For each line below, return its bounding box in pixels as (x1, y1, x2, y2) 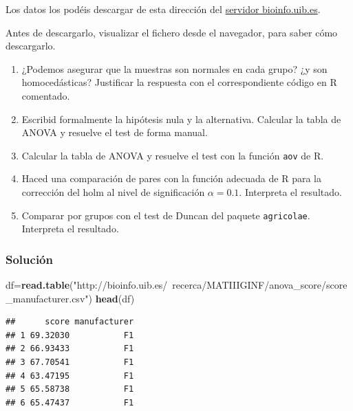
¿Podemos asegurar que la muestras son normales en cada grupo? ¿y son (21, 61, 328, 76)
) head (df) (88, 291, 135, 305)
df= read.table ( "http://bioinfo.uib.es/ (6, 278, 168, 292)
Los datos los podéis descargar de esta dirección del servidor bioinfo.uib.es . (6, 2, 321, 16)
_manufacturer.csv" (6, 291, 89, 305)
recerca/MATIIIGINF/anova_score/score (172, 278, 347, 292)
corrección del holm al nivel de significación (21, 185, 205, 199)
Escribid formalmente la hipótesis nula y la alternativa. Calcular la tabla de (21, 111, 341, 126)
